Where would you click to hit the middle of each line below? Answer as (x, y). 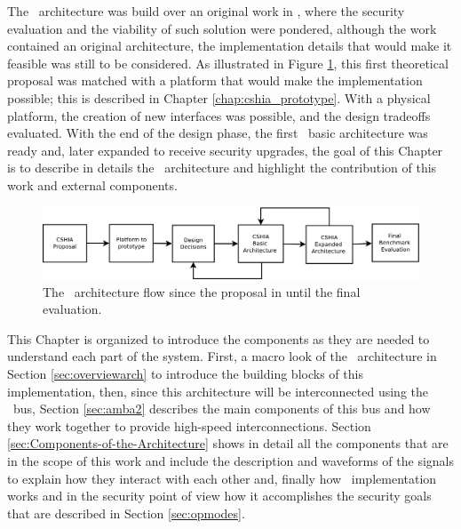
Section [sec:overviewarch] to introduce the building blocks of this (185, 374)
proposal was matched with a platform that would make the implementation (215, 80)
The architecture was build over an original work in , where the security (206, 11)
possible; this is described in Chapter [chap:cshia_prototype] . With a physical (219, 97)
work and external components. (92, 184)
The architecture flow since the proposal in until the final (202, 291)
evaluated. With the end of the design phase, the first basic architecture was (218, 133)
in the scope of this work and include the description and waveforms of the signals (231, 461)
